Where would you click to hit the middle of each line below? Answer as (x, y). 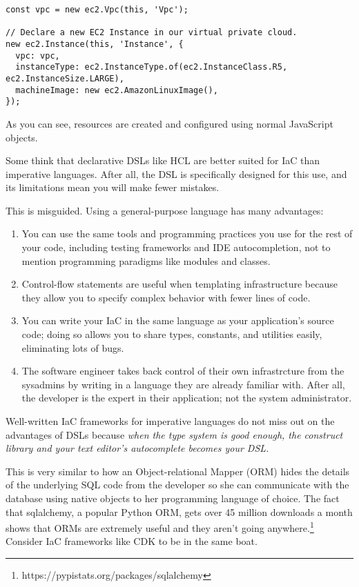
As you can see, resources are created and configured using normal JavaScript (169, 123)
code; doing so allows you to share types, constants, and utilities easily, (172, 334)
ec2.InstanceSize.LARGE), (65, 78)
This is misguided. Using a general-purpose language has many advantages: (165, 210)
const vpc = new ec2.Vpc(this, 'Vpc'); (97, 10)
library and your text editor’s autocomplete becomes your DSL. (137, 448)
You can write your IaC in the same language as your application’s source (178, 320)
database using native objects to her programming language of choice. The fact (173, 498)
